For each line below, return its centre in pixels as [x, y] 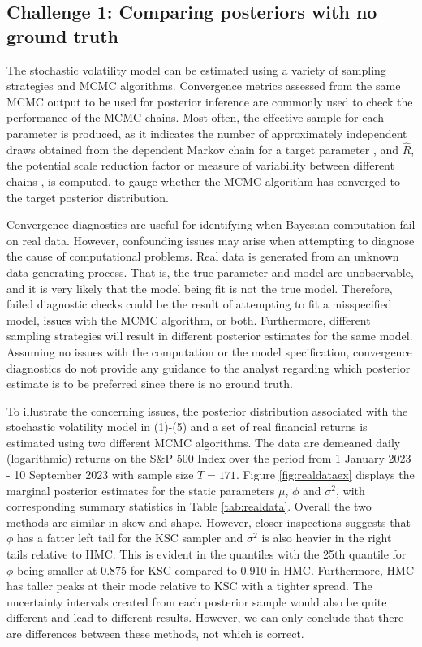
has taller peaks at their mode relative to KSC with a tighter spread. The [189, 586]
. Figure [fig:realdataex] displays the [325, 474]
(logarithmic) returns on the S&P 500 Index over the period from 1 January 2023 [209, 458]
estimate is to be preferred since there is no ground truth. [150, 384]
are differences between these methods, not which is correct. [155, 633]
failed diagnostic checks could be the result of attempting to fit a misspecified [199, 304]
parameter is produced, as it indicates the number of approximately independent [207, 133]
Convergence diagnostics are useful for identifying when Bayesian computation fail [211, 224]
